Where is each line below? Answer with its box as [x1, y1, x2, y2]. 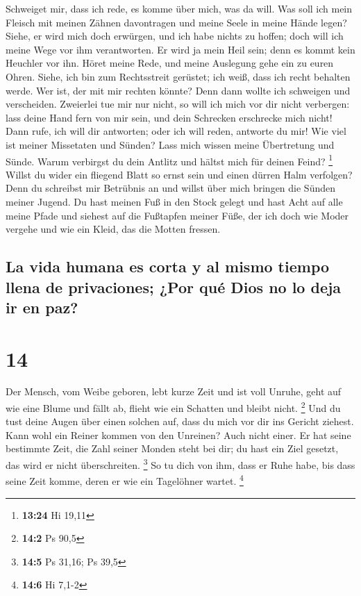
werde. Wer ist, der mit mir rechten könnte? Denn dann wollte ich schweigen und [6, 83, 351, 97]
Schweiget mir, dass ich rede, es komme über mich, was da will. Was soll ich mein [6, 1, 353, 15]
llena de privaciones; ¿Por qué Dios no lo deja [6, 276, 342, 297]
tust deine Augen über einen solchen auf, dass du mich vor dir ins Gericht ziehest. [6, 414, 354, 429]
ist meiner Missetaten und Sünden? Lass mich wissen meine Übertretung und [6, 137, 335, 151]
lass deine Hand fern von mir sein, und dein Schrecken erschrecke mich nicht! [6, 110, 333, 124]
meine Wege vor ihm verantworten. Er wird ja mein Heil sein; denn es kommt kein [6, 42, 355, 56]
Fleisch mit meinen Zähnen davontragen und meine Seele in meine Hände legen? [6, 15, 347, 29]
